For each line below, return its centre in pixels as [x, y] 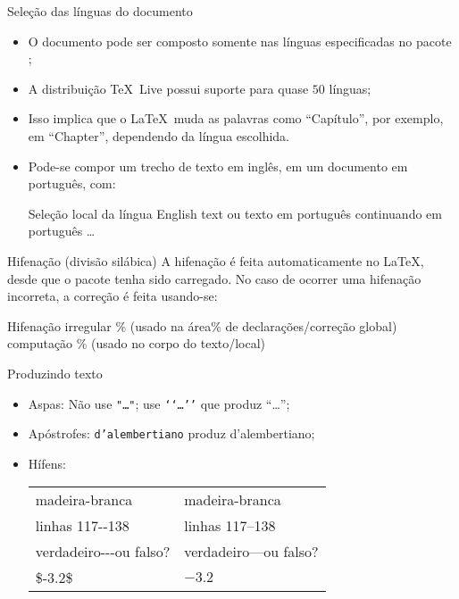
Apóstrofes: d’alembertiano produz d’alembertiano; [171, 433]
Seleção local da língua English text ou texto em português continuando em [235, 213]
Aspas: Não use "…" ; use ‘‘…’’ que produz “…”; [159, 403]
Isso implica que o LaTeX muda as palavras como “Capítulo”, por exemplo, [236, 118]
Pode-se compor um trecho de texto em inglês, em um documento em [218, 166]
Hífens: [47, 463]
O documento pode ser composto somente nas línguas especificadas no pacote [240, 41]
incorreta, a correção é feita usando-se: [113, 296]
